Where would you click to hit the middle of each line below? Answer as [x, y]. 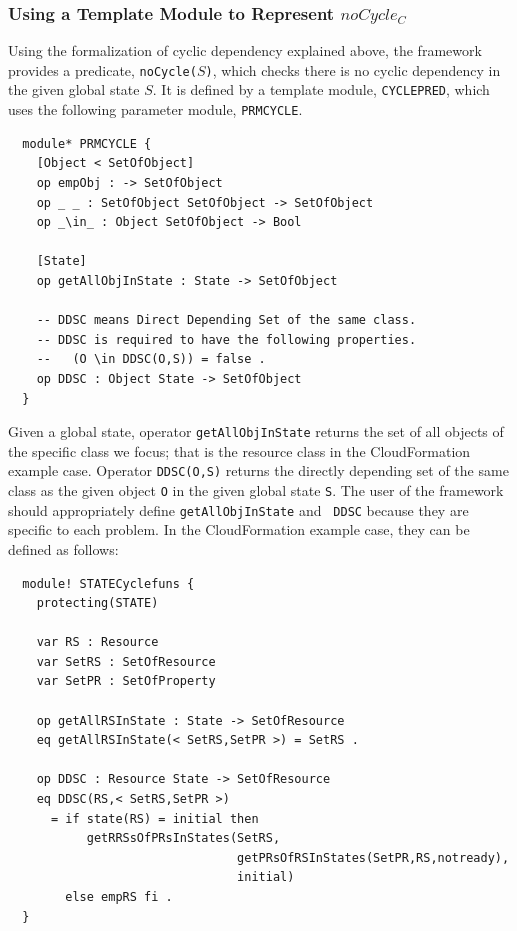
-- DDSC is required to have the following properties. [226, 339]
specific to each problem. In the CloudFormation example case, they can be [239, 529]
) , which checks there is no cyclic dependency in [353, 69]
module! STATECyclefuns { [108, 583]
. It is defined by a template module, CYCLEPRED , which [321, 89]
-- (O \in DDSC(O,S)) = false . [151, 359]
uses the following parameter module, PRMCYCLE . [155, 109]
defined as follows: [63, 548]
